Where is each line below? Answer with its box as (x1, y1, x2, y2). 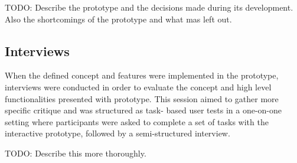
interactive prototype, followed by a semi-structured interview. (5, 127, 230, 139)
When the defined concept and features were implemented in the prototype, (5, 69, 279, 81)
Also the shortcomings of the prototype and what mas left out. (5, 12, 232, 25)
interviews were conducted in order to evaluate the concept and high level (5, 80, 272, 93)
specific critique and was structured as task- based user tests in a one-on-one (5, 104, 282, 116)
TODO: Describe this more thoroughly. (5, 146, 146, 159)
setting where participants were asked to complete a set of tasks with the (5, 115, 269, 128)
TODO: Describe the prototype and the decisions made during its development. (5, 1, 293, 13)
